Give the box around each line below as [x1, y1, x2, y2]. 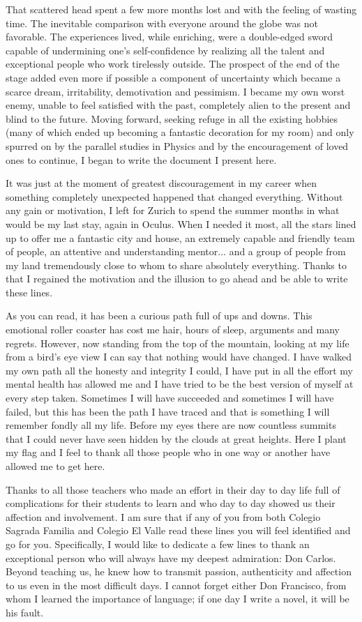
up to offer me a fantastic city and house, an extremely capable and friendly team [6, 230, 355, 245]
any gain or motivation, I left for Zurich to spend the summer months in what [6, 203, 340, 218]
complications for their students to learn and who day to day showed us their [6, 496, 335, 510]
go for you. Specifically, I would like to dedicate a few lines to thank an [6, 536, 310, 551]
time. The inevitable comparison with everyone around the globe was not [6, 15, 318, 30]
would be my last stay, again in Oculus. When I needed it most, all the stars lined [6, 216, 356, 231]
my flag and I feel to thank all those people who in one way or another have [6, 445, 331, 460]
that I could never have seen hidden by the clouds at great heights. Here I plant [6, 431, 347, 446]
